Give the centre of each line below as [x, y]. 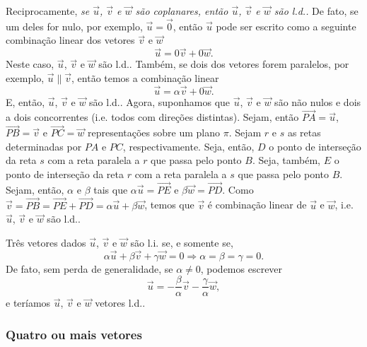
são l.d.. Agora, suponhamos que [160, 101]
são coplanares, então [182, 11]
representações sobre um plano [153, 133]
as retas [304, 133]
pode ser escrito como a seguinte [286, 26]
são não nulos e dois [318, 101]
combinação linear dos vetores [70, 40]
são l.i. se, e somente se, [182, 242]
